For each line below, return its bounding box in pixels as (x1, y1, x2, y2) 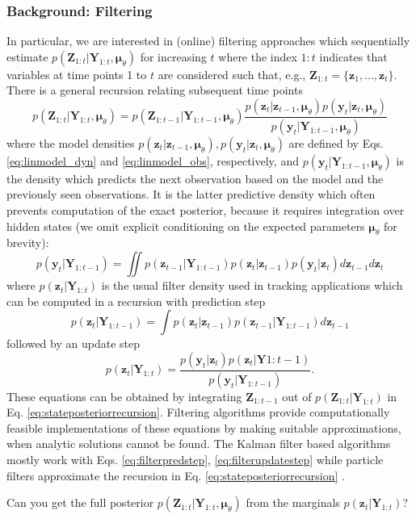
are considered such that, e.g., (158, 65, 306, 82)
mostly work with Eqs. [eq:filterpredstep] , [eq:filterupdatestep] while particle (6, 451, 384, 468)
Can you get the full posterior (6, 494, 154, 511)
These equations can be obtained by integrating (6, 387, 242, 404)
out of (282, 387, 312, 404)
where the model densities (6, 134, 135, 151)
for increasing (140, 48, 207, 65)
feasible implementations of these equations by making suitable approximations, (6, 419, 401, 436)
